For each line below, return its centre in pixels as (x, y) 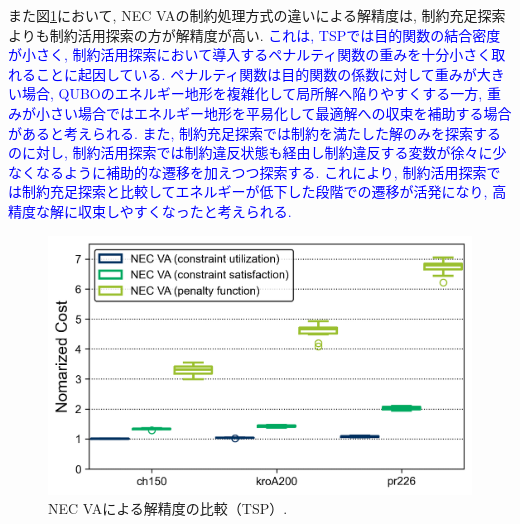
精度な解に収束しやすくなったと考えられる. (150, 210)
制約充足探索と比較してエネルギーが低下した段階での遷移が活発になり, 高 (264, 191)
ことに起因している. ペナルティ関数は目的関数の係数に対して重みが (256, 73)
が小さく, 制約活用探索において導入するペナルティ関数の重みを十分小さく (250, 54)
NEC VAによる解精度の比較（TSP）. (168, 508)
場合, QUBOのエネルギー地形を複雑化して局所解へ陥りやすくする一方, (252, 93)
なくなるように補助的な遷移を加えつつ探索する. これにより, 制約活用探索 (247, 171)
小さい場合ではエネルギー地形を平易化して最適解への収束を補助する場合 (273, 112)
